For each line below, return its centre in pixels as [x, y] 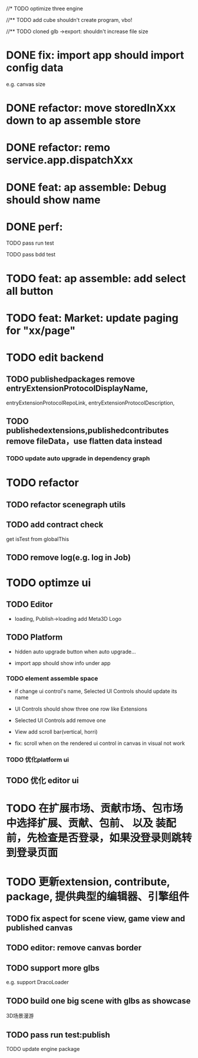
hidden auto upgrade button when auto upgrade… [75, 652]
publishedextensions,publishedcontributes [88, 431]
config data [35, 68]
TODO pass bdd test [31, 255]
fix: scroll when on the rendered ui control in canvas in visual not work [100, 743]
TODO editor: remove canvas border [74, 948]
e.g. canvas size [26, 84]
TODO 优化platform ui [38, 760]
